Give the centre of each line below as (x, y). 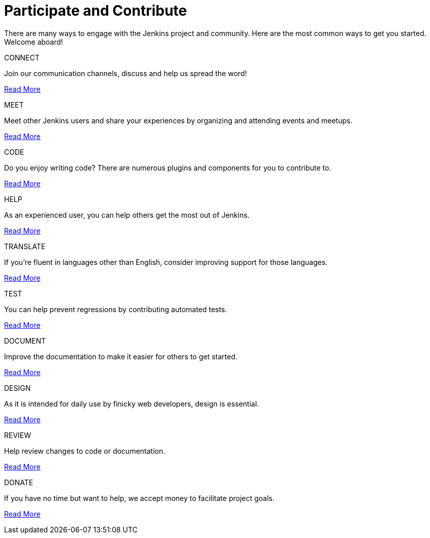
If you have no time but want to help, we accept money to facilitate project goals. (139, 498)
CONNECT (22, 57)
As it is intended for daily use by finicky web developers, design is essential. (132, 403)
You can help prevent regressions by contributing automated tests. (116, 309)
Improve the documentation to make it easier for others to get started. (121, 356)
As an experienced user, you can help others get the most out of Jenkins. (127, 215)
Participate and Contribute (96, 11)
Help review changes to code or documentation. (85, 451)
